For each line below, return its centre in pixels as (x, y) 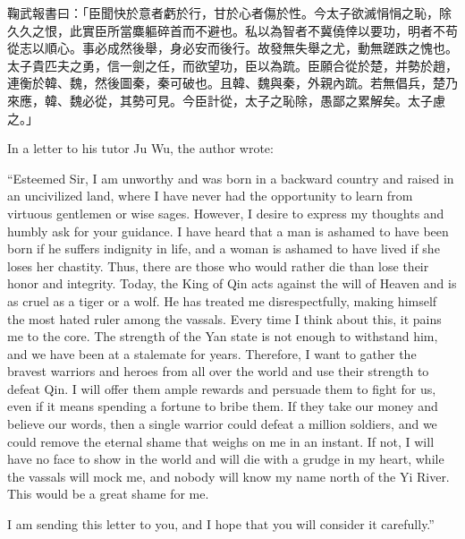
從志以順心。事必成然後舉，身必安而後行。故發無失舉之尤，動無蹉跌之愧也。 (232, 48)
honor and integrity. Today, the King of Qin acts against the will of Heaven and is (232, 283)
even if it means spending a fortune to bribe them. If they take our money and (223, 406)
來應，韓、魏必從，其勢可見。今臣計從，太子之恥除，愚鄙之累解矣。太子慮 (226, 100)
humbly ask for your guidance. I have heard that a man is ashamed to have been (228, 231)
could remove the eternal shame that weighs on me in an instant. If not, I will (221, 441)
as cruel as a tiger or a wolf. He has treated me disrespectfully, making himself (222, 300)
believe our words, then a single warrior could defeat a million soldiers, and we (222, 424)
